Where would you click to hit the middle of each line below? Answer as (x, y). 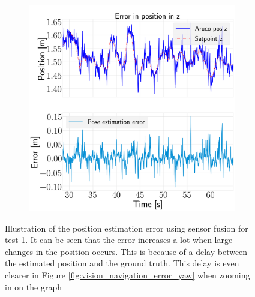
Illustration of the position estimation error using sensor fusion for (127, 228)
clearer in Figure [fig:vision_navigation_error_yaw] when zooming (127, 274)
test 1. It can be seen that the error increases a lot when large (119, 240)
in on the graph (33, 286)
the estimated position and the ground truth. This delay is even (122, 263)
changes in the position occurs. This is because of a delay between (126, 251)
